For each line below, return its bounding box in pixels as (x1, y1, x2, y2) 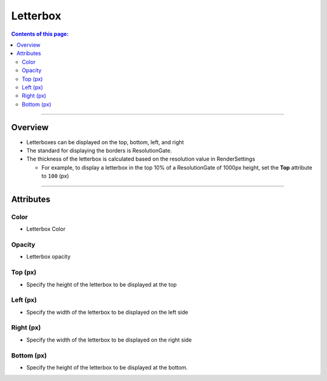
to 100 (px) (41, 173, 70, 180)
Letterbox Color (26, 225, 66, 233)
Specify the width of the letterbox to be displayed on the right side (26, 336, 192, 343)
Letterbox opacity (26, 253, 71, 260)
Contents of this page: (11, 30, 69, 38)
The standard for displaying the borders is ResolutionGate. (26, 147, 172, 154)
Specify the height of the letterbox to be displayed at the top (26, 280, 177, 288)
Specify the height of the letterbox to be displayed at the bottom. (26, 364, 188, 371)
